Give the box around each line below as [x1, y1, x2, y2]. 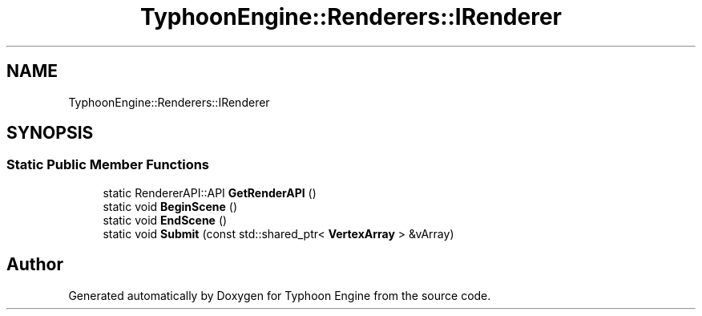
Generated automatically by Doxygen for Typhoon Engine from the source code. [68, 288, 491, 302]
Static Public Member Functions [6, 156, 210, 173]
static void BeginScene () [103, 199, 238, 213]
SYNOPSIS [6, 123, 94, 144]
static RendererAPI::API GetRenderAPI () [103, 185, 317, 200]
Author [6, 254, 63, 275]
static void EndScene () [103, 213, 228, 227]
